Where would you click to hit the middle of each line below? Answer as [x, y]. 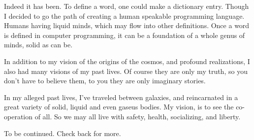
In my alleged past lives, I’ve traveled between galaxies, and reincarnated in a [121, 97]
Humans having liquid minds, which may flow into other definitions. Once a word [127, 25]
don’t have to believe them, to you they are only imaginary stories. [105, 81]
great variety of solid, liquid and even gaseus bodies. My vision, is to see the [119, 107]
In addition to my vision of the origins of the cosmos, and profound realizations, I [127, 61]
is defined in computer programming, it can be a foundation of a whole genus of [125, 35]
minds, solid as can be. [38, 45]
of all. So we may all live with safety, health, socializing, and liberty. [138, 116]
